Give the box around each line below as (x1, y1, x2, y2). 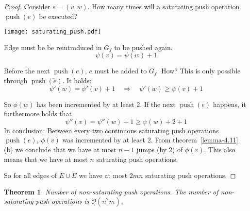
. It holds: (62, 75, 92, 86)
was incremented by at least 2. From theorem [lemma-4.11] (62, 135, 238, 145)
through (4, 75, 28, 86)
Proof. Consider (4, 1, 50, 11)
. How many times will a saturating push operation (87, 1, 240, 11)
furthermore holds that (4, 108, 72, 119)
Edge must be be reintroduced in (4, 42, 102, 52)
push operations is (35, 196, 89, 206)
